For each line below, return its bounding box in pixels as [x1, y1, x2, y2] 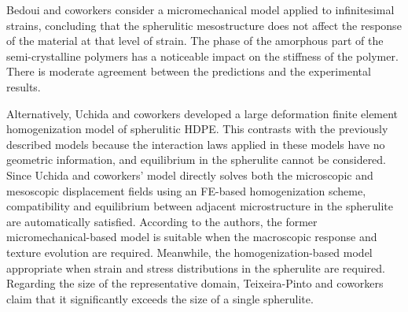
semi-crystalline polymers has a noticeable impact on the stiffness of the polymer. [6, 47, 399, 64]
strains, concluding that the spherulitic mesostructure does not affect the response [6, 17, 402, 33]
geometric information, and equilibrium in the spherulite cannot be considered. [6, 151, 387, 168]
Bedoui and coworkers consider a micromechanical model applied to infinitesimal [6, 2, 395, 17]
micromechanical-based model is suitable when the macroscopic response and [6, 228, 377, 245]
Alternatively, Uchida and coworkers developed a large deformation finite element [6, 105, 399, 121]
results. [6, 78, 41, 95]
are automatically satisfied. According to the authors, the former [6, 213, 318, 229]
